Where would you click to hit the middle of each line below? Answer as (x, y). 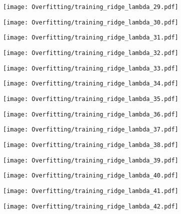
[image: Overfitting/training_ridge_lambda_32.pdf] (91, 53)
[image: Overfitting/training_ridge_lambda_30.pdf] (91, 22)
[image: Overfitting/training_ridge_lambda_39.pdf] (91, 160)
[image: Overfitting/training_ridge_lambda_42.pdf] (91, 206)
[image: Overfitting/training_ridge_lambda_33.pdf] (91, 68)
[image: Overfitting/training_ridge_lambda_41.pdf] (91, 191)
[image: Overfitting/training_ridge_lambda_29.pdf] (91, 7)
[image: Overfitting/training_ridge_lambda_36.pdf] (91, 114)
